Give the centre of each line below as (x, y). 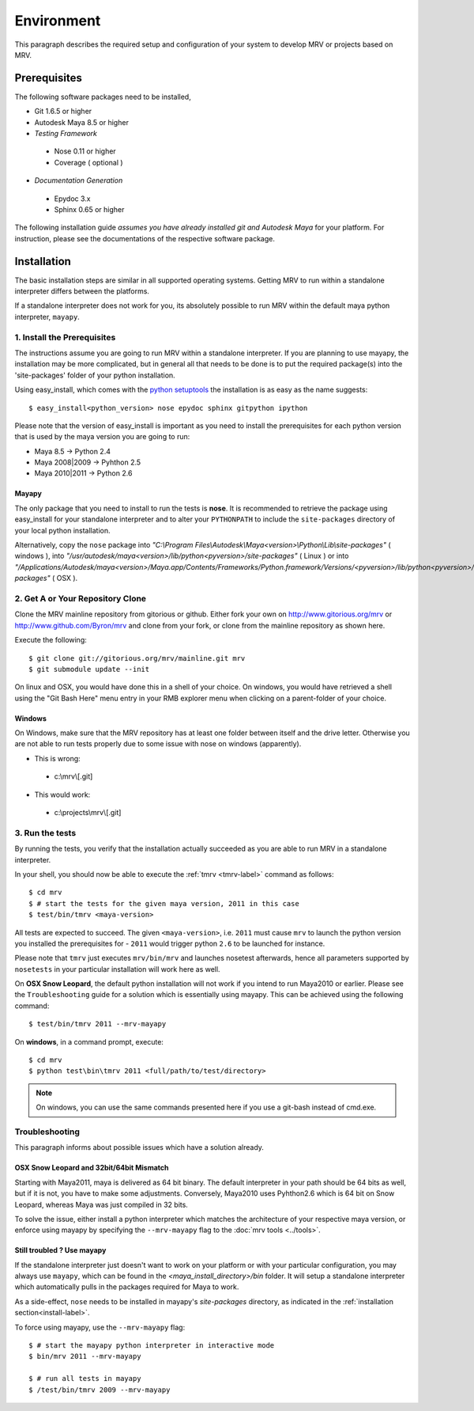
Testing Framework (66, 134)
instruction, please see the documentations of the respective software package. (145, 238)
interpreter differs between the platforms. (82, 291)
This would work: (62, 795)
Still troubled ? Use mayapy (60, 1250)
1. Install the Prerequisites (65, 337)
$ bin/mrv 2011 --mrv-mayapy (85, 1356)
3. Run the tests (45, 833)
